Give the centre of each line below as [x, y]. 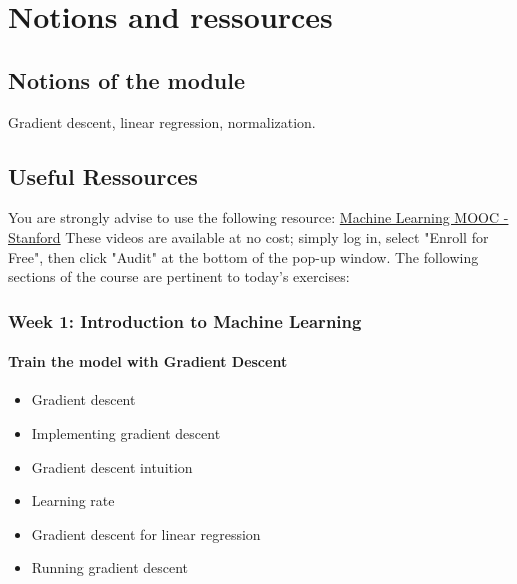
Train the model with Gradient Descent [148, 361]
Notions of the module [127, 79]
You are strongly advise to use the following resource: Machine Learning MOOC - [258, 217]
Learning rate [73, 500]
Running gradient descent [110, 567]
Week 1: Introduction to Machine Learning [185, 320]
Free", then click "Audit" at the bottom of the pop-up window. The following [243, 256]
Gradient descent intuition [112, 466]
